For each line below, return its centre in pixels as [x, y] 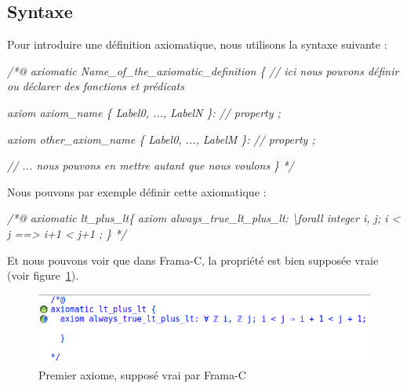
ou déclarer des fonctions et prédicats [96, 86]
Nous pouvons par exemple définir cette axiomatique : [137, 191]
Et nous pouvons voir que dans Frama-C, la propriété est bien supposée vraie [193, 260]
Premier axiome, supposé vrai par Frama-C [142, 374]
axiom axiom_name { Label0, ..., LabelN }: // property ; [144, 112]
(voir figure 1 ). [43, 275]
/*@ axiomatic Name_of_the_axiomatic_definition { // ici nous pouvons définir [203, 70]
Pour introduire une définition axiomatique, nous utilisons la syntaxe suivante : [197, 44]
